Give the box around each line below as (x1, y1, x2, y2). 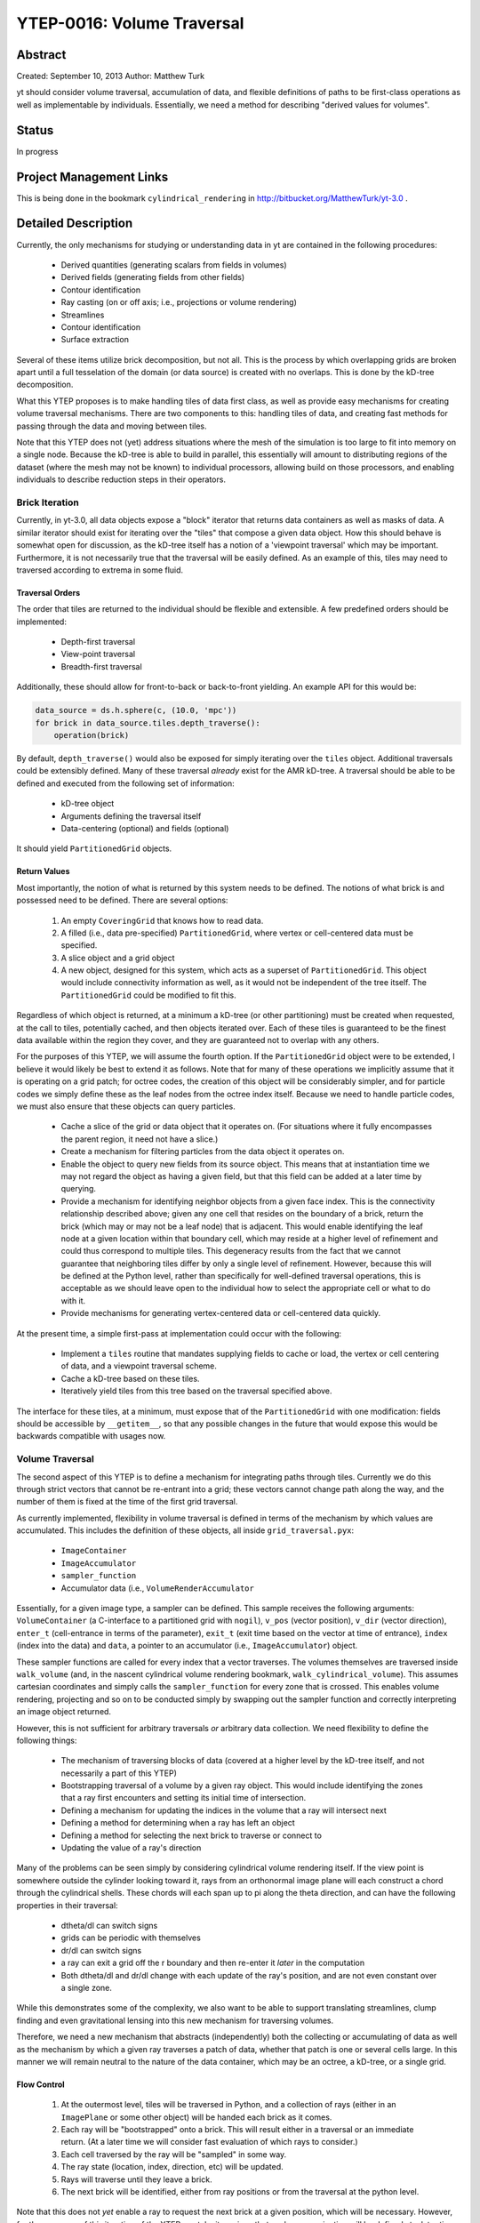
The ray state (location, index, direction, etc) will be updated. (60, 2162, 284, 2172)
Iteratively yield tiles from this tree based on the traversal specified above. (60, 1385, 332, 1396)
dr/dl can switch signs (60, 1945, 142, 1955)
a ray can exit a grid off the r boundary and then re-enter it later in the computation (60, 1957, 364, 1969)
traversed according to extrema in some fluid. (16, 565, 184, 575)
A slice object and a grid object (60, 952, 175, 963)
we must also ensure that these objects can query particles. (16, 1101, 236, 1111)
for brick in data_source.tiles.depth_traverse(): (35, 718, 261, 728)
